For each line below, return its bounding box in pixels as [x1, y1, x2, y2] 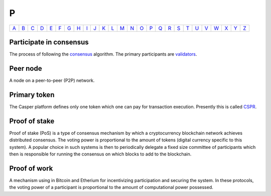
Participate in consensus [9, 38, 89, 46]
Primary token [9, 90, 55, 99]
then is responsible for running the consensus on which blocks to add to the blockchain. [9, 151, 192, 157]
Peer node [9, 64, 42, 73]
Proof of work [9, 164, 53, 172]
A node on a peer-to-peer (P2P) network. [9, 77, 95, 83]
